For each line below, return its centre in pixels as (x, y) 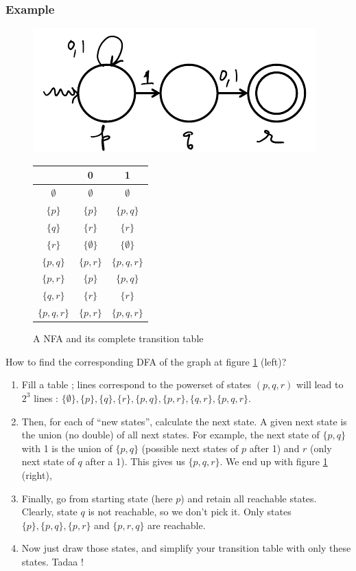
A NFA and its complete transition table (118, 338)
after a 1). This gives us (135, 461)
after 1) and (274, 448)
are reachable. (177, 525)
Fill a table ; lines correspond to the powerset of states (137, 384)
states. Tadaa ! (52, 561)
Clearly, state (49, 512)
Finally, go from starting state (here (97, 498)
